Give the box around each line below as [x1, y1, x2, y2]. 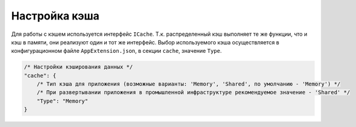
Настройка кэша [11, 9, 100, 22]
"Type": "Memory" [36, 97, 89, 105]
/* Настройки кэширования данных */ [24, 64, 133, 70]
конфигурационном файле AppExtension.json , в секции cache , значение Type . [11, 47, 222, 55]
